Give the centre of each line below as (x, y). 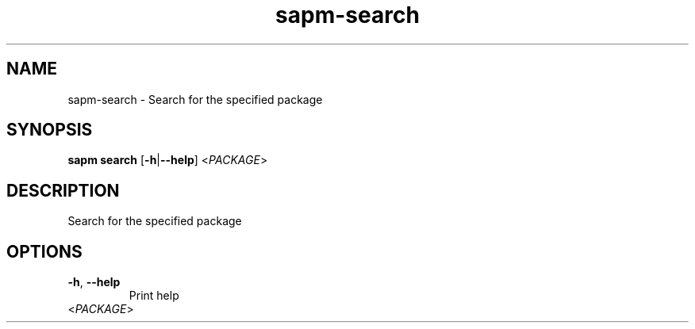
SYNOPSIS (50, 130)
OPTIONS (44, 251)
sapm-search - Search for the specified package (195, 99)
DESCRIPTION (63, 190)
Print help (154, 296)
